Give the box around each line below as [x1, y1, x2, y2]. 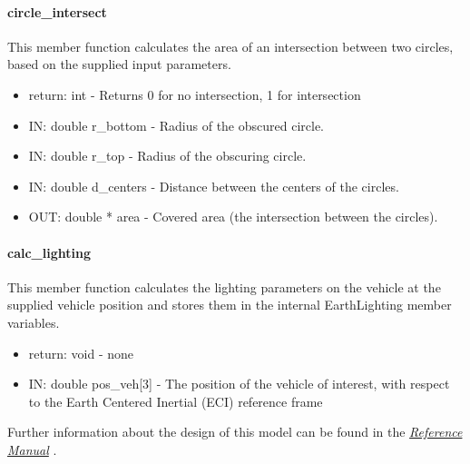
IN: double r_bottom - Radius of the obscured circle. [28, 115, 324, 134]
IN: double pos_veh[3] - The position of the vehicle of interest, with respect [28, 374, 450, 393]
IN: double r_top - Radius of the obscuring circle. [28, 146, 307, 165]
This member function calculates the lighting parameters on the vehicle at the [7, 277, 441, 296]
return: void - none [28, 343, 134, 362]
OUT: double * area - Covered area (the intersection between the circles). [28, 207, 438, 226]
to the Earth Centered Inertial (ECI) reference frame [28, 391, 323, 410]
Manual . [7, 439, 57, 459]
